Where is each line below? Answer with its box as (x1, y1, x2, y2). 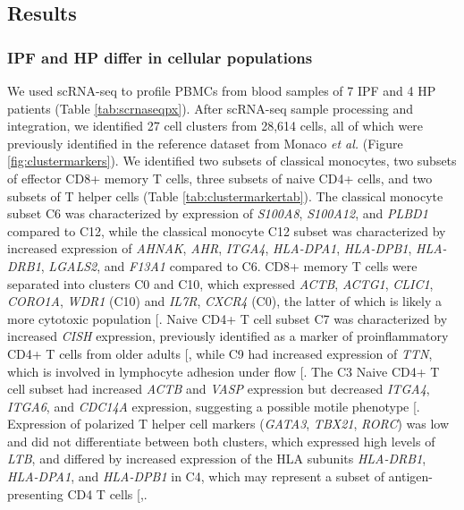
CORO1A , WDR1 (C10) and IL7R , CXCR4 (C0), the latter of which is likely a (7, 292, 443, 310)
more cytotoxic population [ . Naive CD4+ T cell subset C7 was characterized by (7, 309, 448, 327)
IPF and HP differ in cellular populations (7, 46, 313, 68)
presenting (7, 484, 63, 503)
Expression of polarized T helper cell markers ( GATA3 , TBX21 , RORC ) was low (7, 414, 450, 433)
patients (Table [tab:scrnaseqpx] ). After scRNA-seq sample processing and (7, 98, 413, 117)
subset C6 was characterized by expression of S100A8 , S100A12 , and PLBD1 (7, 204, 428, 223)
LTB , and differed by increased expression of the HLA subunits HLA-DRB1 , (7, 449, 426, 468)
